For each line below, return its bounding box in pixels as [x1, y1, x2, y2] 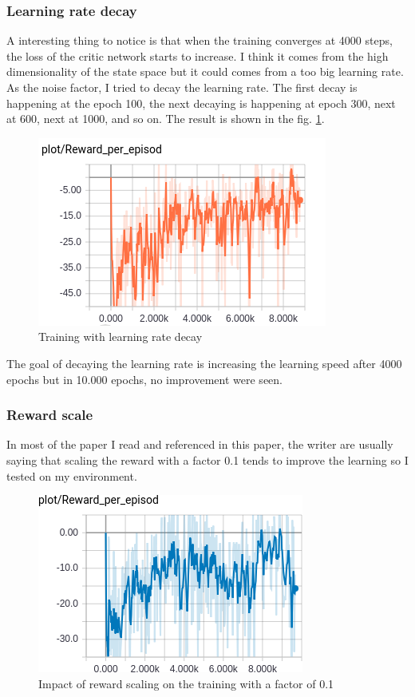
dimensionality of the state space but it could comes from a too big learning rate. [6, 63, 404, 80]
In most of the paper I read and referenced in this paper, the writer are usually [6, 436, 393, 453]
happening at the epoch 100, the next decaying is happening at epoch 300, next [6, 94, 396, 111]
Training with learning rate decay [38, 328, 203, 345]
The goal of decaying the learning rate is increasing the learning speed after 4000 [6, 354, 402, 371]
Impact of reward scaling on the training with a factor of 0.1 [38, 675, 334, 691]
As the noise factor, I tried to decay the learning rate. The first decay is [6, 79, 358, 95]
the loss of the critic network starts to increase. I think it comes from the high [6, 47, 389, 64]
